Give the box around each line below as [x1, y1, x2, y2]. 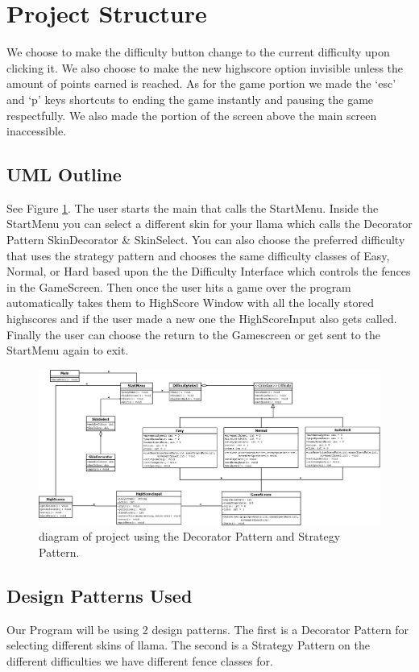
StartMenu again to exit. [6, 342, 129, 359]
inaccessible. [6, 122, 67, 139]
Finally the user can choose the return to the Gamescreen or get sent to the [6, 326, 380, 342]
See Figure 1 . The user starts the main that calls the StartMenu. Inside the [6, 199, 379, 216]
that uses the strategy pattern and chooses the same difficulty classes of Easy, [6, 247, 390, 263]
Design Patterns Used [6, 583, 193, 608]
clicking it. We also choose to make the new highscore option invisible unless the [6, 59, 404, 76]
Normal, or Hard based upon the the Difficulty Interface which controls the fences [6, 263, 411, 280]
